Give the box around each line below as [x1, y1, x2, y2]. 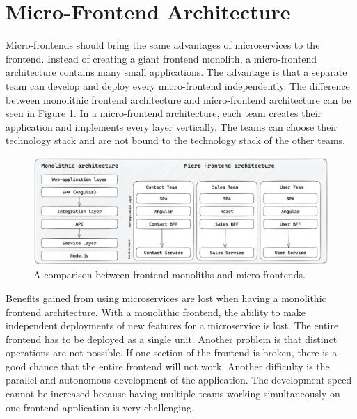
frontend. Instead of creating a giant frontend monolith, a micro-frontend [6, 51, 317, 65]
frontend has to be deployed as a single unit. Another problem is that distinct [6, 331, 338, 346]
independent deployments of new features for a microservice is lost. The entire [6, 318, 339, 333]
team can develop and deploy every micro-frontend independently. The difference [6, 78, 350, 93]
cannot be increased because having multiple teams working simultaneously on [6, 386, 340, 401]
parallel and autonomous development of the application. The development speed [6, 372, 352, 387]
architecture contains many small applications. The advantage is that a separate [6, 65, 347, 79]
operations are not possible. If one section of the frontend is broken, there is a [6, 345, 338, 360]
